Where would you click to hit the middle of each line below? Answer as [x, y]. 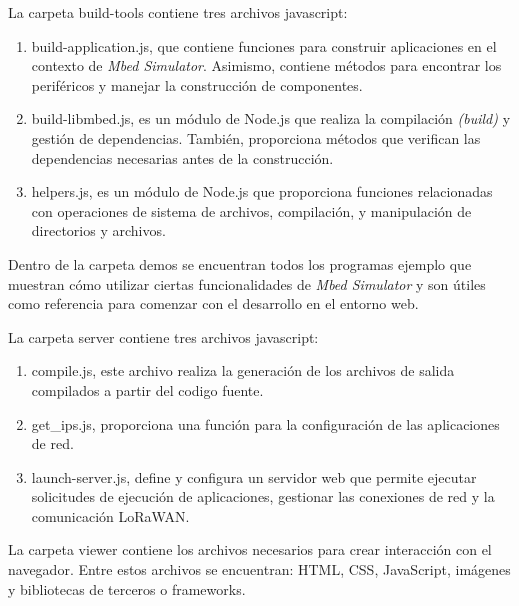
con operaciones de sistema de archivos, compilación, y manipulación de [251, 210]
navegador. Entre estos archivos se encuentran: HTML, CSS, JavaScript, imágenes [259, 569]
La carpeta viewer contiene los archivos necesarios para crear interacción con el [250, 549]
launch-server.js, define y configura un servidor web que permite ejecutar [254, 476]
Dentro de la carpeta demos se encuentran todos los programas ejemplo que [240, 263]
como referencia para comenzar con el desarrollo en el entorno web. [213, 303]
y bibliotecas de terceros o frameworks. [127, 588]
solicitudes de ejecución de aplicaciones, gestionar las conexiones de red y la [263, 496]
